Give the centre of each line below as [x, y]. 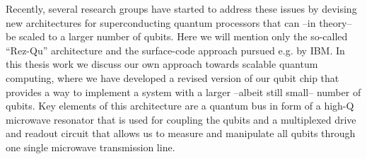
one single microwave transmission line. [91, 147]
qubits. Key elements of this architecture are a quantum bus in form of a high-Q [180, 106]
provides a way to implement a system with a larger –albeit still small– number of [183, 92]
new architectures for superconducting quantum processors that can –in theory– [179, 22]
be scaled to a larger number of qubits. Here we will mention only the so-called [177, 36]
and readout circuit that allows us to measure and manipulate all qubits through [181, 133]
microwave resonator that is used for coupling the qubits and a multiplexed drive [181, 119]
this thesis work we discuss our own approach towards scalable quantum [162, 64]
